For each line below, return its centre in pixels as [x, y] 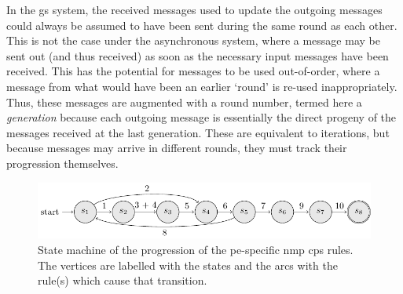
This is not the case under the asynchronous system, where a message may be [193, 40]
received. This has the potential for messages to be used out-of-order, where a [193, 71]
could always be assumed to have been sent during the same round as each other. [202, 25]
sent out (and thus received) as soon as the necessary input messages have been [198, 55]
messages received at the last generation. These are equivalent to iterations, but [198, 132]
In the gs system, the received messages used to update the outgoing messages [194, 9]
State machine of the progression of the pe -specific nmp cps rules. [196, 249]
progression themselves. [62, 163]
